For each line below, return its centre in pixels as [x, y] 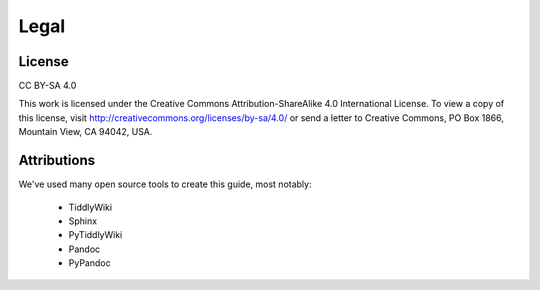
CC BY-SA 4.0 [47, 86]
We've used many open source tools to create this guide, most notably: [165, 184]
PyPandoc [89, 263]
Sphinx [83, 221]
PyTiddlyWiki [95, 235]
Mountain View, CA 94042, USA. [85, 132]
